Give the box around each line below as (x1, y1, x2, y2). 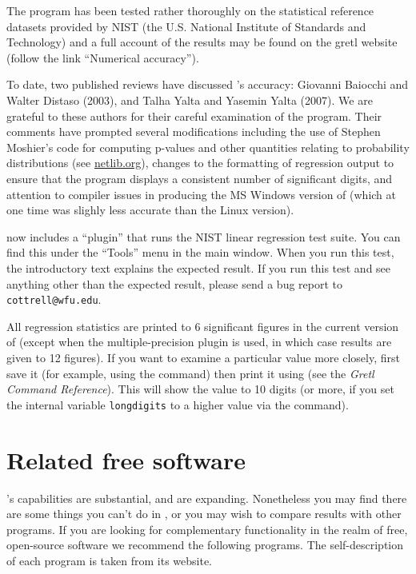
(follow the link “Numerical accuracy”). (6, 49, 199, 66)
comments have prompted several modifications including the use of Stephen (6, 123, 381, 140)
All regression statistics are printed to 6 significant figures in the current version (6, 317, 399, 334)
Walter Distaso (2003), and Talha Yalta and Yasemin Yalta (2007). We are (6, 91, 373, 108)
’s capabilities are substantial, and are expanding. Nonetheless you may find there (6, 489, 407, 506)
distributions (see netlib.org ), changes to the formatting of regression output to (6, 154, 394, 171)
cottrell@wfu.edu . (6, 291, 102, 308)
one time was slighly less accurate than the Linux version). (6, 201, 294, 218)
